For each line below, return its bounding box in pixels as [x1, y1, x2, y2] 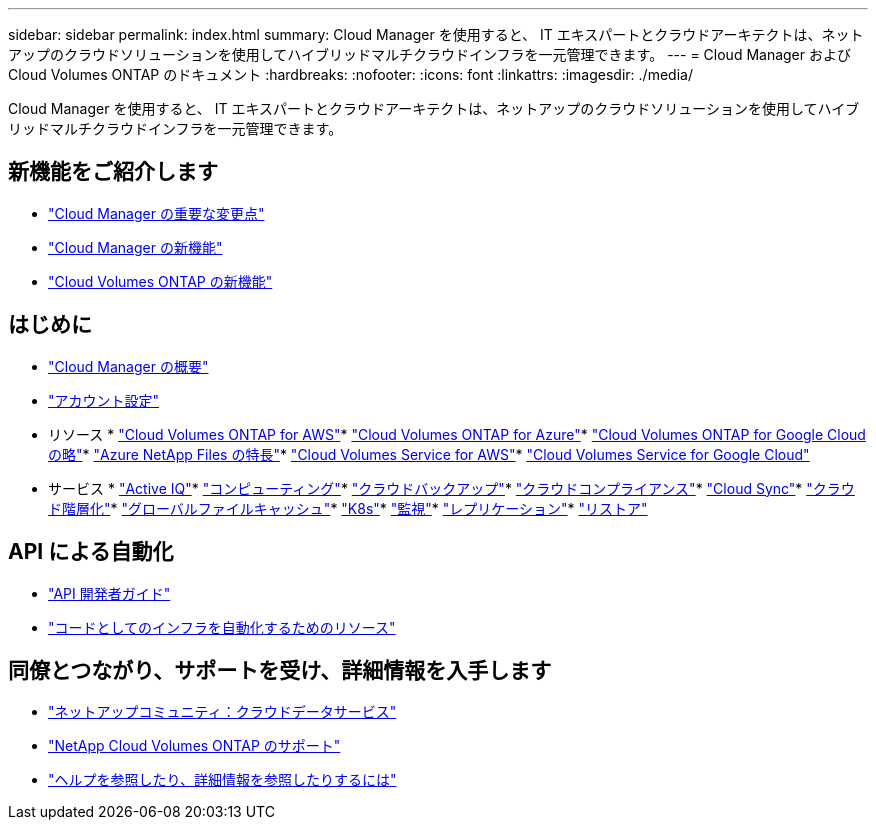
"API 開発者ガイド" [48, 584, 171, 602]
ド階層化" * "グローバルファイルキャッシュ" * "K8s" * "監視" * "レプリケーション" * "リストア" [48, 499, 648, 517]
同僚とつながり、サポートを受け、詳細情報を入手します [8, 657, 552, 683]
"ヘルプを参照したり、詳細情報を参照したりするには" [48, 771, 397, 789]
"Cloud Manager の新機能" [48, 238, 223, 256]
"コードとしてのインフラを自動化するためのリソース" [48, 618, 396, 636]
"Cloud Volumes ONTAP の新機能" [48, 272, 273, 290]
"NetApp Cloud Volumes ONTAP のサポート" [48, 737, 341, 755]
